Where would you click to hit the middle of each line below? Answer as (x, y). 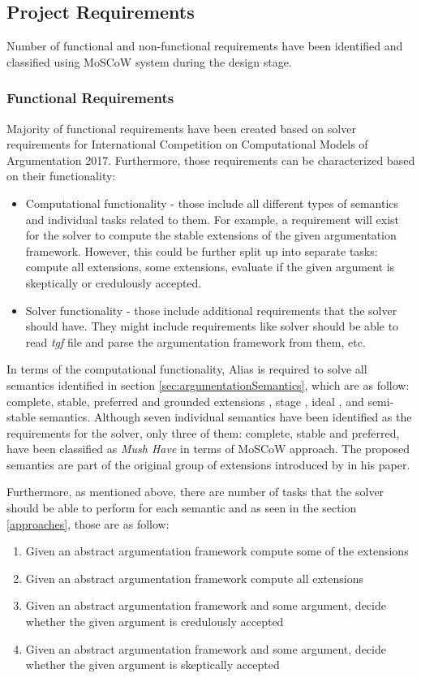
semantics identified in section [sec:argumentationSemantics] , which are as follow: (208, 384)
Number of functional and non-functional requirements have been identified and (205, 46)
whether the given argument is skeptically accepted (153, 665)
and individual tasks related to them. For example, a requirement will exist (213, 219)
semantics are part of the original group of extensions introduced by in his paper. (208, 464)
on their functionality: (61, 176)
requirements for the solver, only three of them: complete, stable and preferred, (203, 432)
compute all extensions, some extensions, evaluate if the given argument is (210, 267)
